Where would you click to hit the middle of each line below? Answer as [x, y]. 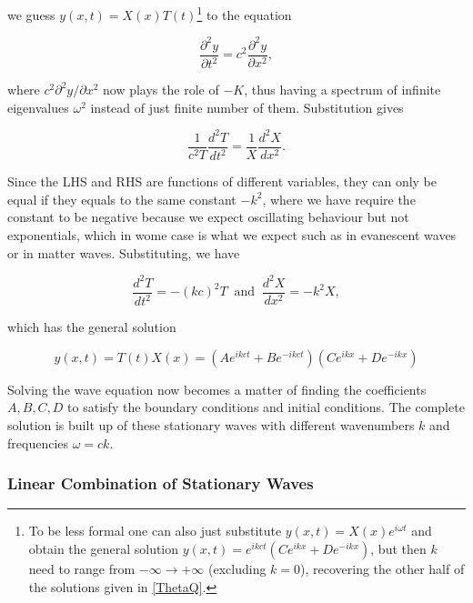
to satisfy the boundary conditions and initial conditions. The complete [266, 407]
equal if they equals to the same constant [122, 199]
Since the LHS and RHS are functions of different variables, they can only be [222, 181]
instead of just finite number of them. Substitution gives [247, 107]
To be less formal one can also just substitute [155, 531]
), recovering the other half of [382, 568]
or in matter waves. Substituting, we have [124, 252]
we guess [31, 14]
